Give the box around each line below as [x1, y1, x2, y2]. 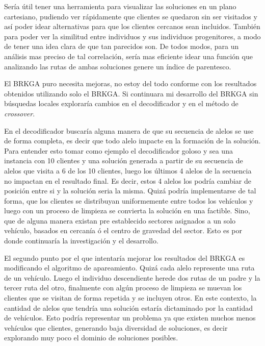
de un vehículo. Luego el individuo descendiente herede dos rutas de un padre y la [4, 272, 260, 283]
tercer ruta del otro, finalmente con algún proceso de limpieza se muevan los [4, 282, 242, 293]
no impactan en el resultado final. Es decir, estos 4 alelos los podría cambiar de [4, 175, 251, 186]
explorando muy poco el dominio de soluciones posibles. [4, 332, 178, 343]
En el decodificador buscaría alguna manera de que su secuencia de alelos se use [4, 125, 254, 136]
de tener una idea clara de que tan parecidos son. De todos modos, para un [4, 41, 239, 52]
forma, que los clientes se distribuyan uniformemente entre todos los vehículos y [4, 195, 253, 206]
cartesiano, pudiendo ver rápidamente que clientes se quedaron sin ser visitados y [4, 11, 257, 21]
